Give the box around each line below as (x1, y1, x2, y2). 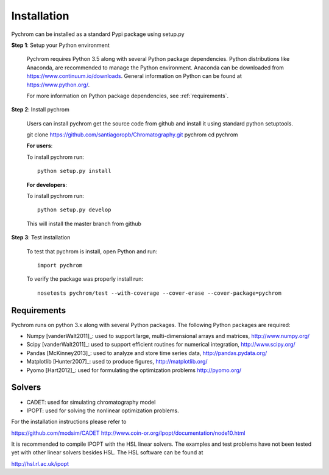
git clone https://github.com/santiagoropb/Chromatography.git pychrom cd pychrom (26, 131, 238, 138)
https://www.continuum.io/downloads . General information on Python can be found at (26, 72, 242, 80)
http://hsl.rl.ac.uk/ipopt (11, 460, 69, 467)
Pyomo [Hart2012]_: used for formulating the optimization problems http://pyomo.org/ (26, 366, 242, 374)
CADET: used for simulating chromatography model (26, 398, 156, 406)
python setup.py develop (37, 206, 111, 213)
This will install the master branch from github (26, 220, 141, 227)
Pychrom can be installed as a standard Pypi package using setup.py (11, 30, 185, 38)
